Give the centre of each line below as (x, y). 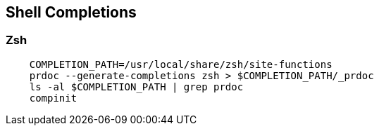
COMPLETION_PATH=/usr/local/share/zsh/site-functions (181, 64)
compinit (53, 98)
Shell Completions (71, 12)
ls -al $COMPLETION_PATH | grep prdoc (136, 87)
